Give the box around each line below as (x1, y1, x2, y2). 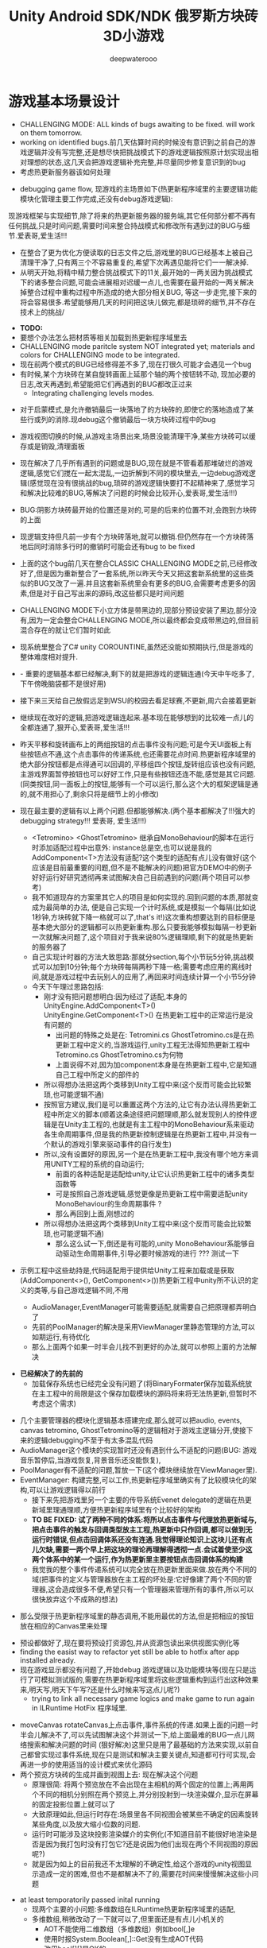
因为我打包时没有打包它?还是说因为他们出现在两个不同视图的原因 (45, 1839, 258, 1849)
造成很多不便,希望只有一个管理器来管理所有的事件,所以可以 (61, 1584, 254, 1594)
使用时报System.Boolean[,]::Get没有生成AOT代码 (43, 1934, 204, 1943)
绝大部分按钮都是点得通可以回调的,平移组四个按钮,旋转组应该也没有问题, (19, 759, 256, 769)
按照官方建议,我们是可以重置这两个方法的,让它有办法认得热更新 (43, 1099, 250, 1109)
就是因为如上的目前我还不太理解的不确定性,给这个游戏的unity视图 (31, 1859, 246, 1869)
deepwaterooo (110, 53, 157, 64)
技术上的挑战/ (19, 307, 65, 316)
